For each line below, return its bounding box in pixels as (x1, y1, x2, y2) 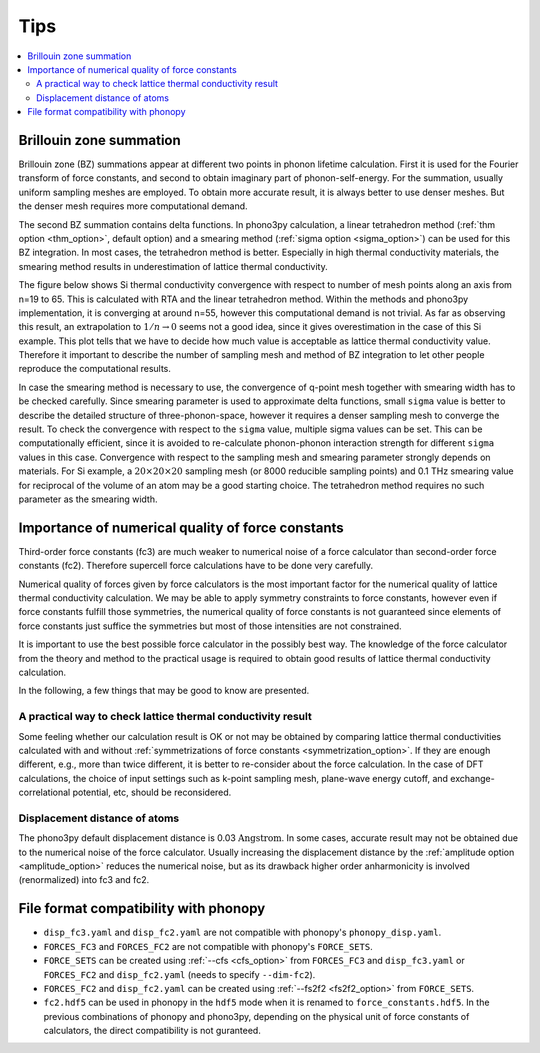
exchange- (450, 772, 495, 784)
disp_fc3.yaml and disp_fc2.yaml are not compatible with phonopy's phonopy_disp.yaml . (43, 926, 442, 939)
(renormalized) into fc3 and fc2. (18, 874, 150, 886)
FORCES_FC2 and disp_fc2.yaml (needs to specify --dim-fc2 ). (43, 968, 316, 980)
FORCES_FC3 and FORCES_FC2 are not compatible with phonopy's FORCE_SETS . (43, 940, 374, 952)
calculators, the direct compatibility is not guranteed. (43, 1025, 262, 1037)
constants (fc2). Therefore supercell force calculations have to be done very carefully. (18, 560, 374, 572)
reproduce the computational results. (18, 363, 172, 375)
